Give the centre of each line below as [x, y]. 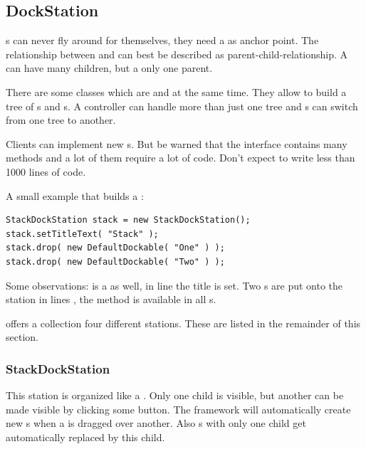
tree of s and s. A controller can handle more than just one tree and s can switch [182, 106]
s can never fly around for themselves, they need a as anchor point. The [162, 40]
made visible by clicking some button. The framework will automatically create [178, 409]
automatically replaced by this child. [85, 437]
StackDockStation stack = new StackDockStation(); [128, 220]
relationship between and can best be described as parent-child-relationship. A [177, 54]
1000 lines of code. [46, 171]
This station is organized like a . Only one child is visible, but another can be [175, 395]
